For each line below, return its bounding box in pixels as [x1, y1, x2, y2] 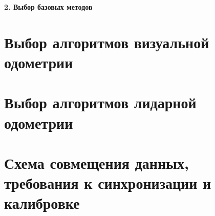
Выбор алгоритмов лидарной [4, 92, 197, 113]
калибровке [4, 192, 80, 213]
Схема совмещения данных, [4, 152, 189, 173]
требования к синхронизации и [4, 172, 211, 193]
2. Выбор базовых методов [4, 2, 93, 12]
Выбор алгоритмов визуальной [4, 31, 209, 52]
